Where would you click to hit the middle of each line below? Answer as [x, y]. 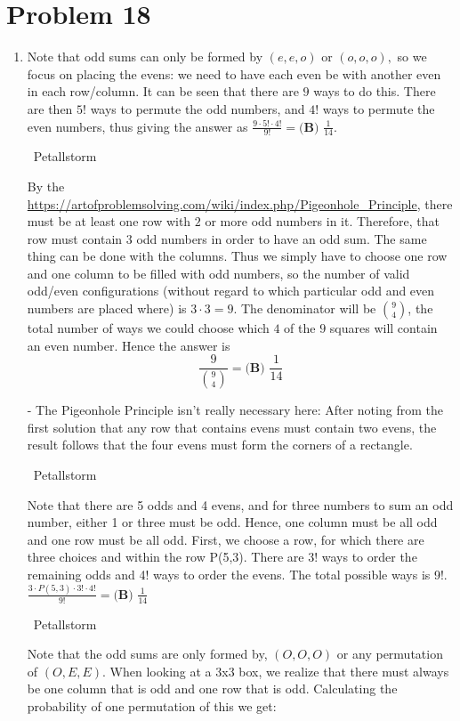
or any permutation [390, 654]
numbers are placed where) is [107, 308]
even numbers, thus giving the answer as [137, 126]
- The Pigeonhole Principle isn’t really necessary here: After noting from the [235, 410]
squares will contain [383, 328]
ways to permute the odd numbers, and [198, 108]
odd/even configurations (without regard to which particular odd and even [231, 291]
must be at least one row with [109, 221]
